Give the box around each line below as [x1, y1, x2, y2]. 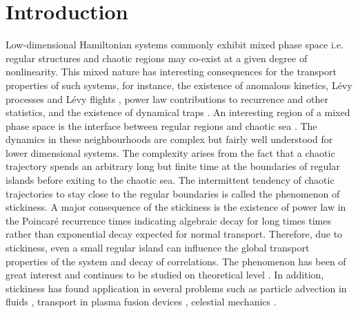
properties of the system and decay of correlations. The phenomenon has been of [6, 254, 346, 268]
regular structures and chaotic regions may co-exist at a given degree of [6, 50, 308, 65]
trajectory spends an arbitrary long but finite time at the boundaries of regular [6, 159, 340, 173]
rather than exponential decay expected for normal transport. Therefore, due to [6, 227, 343, 241]
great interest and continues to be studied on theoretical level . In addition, [6, 267, 324, 282]
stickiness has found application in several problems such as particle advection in [6, 281, 347, 295]
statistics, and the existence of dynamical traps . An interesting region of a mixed [6, 105, 350, 120]
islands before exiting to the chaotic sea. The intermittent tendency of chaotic [6, 173, 335, 187]
